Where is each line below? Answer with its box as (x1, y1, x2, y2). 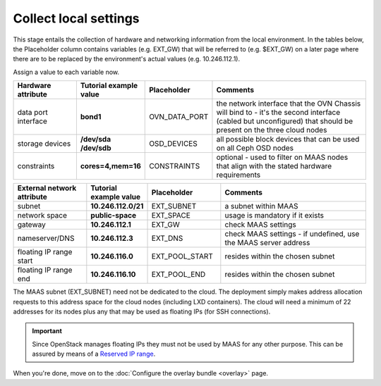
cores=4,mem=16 (80, 161, 141, 171)
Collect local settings (13, 11, 140, 26)
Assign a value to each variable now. (13, 68, 120, 76)
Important (32, 327, 63, 335)
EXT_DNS (151, 233, 183, 243)
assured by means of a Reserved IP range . (32, 349, 156, 359)
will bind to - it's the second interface (216, 108, 341, 118)
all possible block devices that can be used (216, 135, 360, 144)
